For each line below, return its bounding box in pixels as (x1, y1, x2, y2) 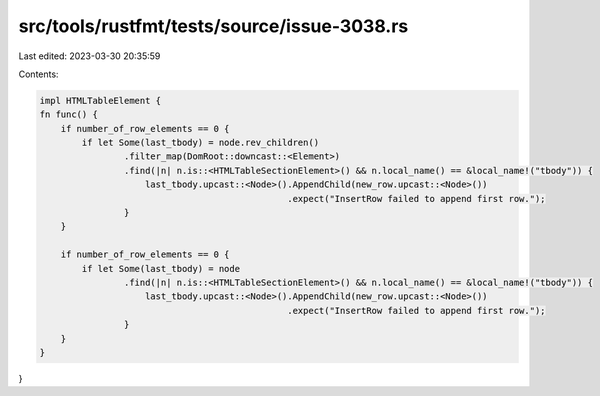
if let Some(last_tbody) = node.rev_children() (81, 137, 320, 149)
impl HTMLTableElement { (39, 95, 162, 106)
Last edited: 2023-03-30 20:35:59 (18, 50, 161, 62)
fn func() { (39, 109, 99, 120)
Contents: (18, 68, 59, 80)
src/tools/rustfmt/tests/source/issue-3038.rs (18, 15, 409, 37)
